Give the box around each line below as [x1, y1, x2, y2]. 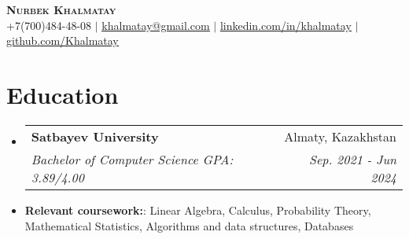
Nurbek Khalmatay [6, 2, 116, 17]
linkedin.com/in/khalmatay [219, 17, 352, 33]
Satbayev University [31, 127, 159, 145]
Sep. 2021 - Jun [308, 149, 396, 168]
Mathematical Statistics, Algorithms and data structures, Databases [24, 217, 354, 233]
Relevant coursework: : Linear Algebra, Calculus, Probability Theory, [24, 201, 371, 218]
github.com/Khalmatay [6, 32, 119, 49]
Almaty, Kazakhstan [284, 127, 396, 145]
